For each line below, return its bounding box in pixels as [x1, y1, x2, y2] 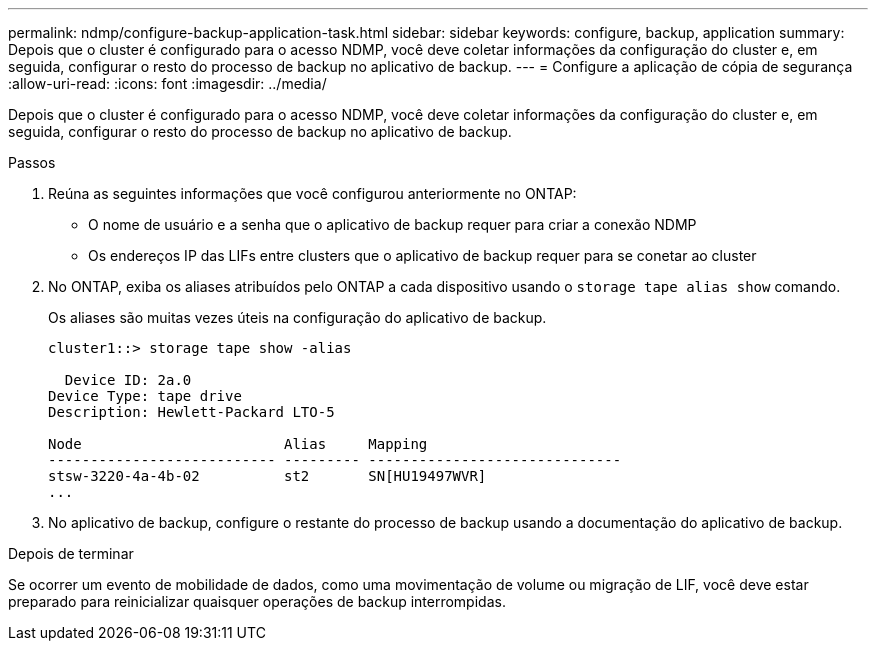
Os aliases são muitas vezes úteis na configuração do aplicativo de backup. [48, 309, 547, 326]
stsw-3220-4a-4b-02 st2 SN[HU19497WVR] [48, 468, 487, 484]
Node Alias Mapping [48, 436, 428, 452]
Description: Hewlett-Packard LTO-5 [48, 404, 335, 420]
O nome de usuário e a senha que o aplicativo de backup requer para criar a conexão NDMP [88, 216, 697, 233]
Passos [8, 154, 56, 171]
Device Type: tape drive [48, 388, 242, 404]
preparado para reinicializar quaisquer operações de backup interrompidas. [8, 593, 506, 610]
